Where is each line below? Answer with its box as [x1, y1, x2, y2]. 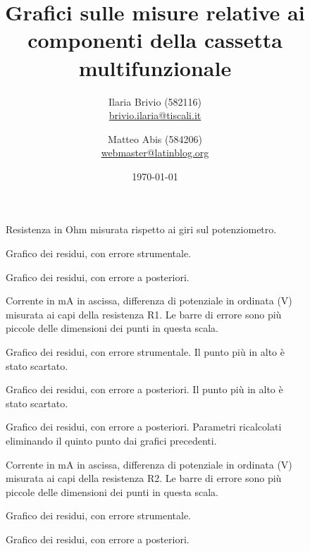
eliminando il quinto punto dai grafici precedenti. [6, 433, 217, 447]
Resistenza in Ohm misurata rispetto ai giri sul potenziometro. [6, 222, 277, 237]
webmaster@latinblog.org [101, 145, 209, 160]
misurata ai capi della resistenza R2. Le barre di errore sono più [6, 471, 282, 485]
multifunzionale [78, 53, 232, 82]
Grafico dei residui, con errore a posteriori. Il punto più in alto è [6, 382, 283, 397]
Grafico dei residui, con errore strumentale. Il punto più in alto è [6, 345, 285, 359]
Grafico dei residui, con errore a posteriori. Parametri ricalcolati [6, 419, 282, 434]
